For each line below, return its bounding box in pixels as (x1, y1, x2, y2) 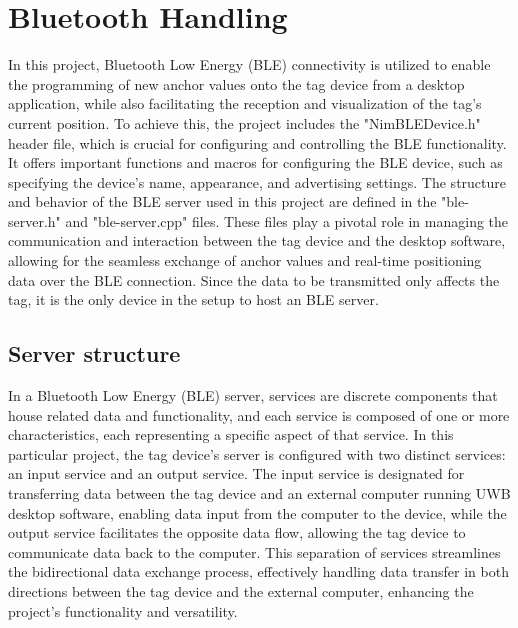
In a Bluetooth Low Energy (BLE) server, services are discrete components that (8, 385, 498, 406)
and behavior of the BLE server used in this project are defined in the (8, 191, 437, 212)
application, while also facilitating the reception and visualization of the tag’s (8, 93, 482, 114)
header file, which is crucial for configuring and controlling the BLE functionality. (8, 132, 507, 153)
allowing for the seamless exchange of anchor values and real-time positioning (8, 250, 482, 271)
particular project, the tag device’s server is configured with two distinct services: (8, 443, 506, 464)
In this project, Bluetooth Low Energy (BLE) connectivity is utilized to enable (8, 54, 491, 75)
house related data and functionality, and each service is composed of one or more (8, 404, 510, 425)
